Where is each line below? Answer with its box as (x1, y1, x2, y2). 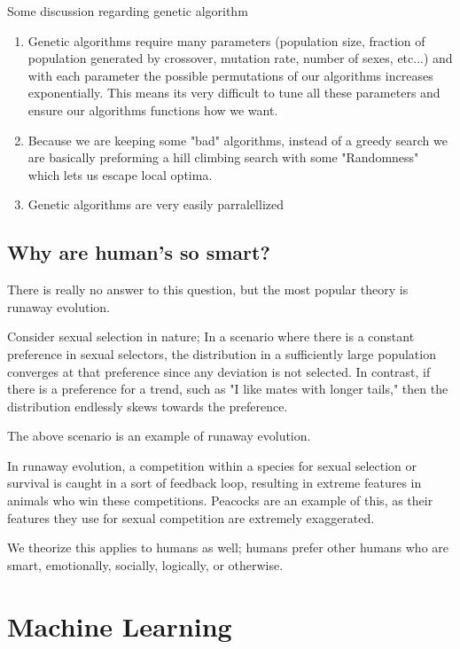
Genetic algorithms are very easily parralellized (27, 195, 285, 214)
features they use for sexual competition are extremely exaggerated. (7, 508, 375, 527)
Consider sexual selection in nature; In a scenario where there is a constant (7, 327, 415, 346)
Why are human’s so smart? (7, 238, 270, 266)
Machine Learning (7, 607, 232, 644)
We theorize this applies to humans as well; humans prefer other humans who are (7, 538, 449, 557)
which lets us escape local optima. (27, 165, 213, 184)
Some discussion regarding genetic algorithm (7, 2, 248, 20)
